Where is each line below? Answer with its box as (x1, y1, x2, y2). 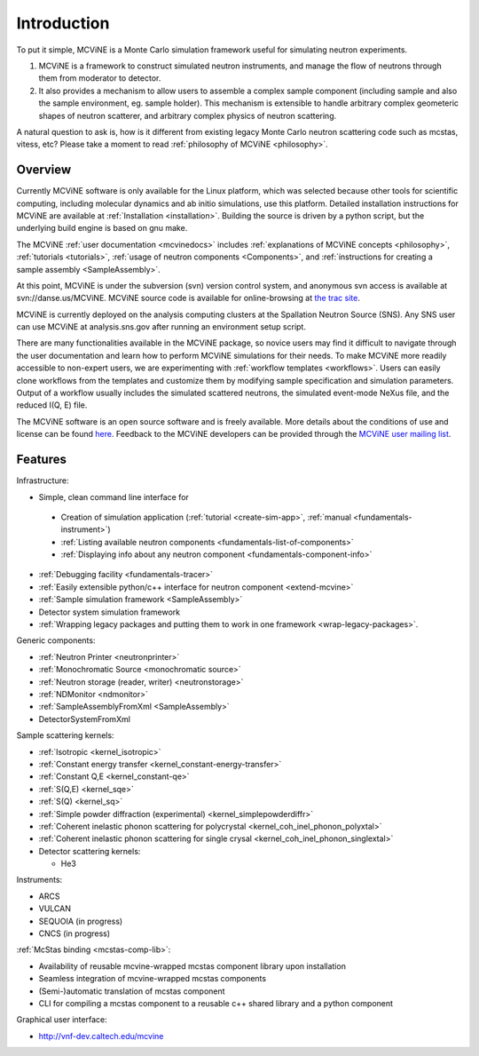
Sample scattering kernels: (16, 730, 114, 741)
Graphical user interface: (16, 1014, 107, 1025)
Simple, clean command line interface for (38, 491, 190, 502)
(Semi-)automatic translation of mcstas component (38, 986, 225, 996)
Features (16, 452, 67, 467)
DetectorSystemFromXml (38, 713, 130, 724)
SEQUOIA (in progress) (38, 916, 123, 926)
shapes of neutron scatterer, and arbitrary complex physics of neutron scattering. (38, 110, 337, 121)
